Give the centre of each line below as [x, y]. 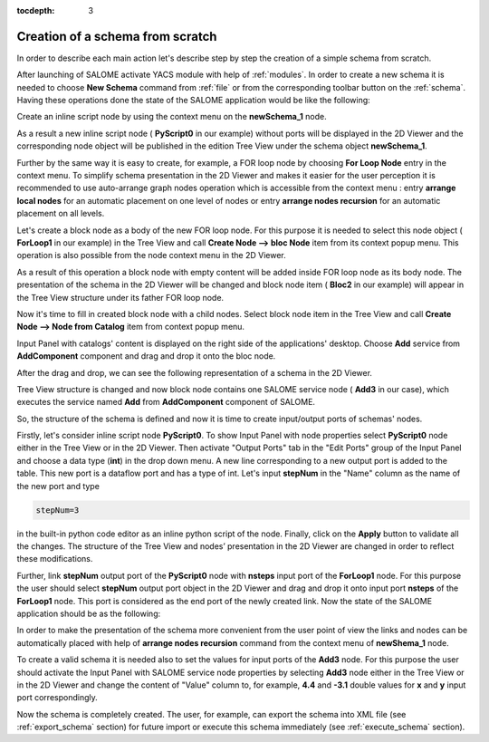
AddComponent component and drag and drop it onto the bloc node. [146, 356]
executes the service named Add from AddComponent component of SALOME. [166, 402]
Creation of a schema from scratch [117, 36]
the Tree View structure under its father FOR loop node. [120, 297]
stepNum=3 [58, 510]
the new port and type [58, 486]
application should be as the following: [89, 613]
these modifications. [55, 559]
